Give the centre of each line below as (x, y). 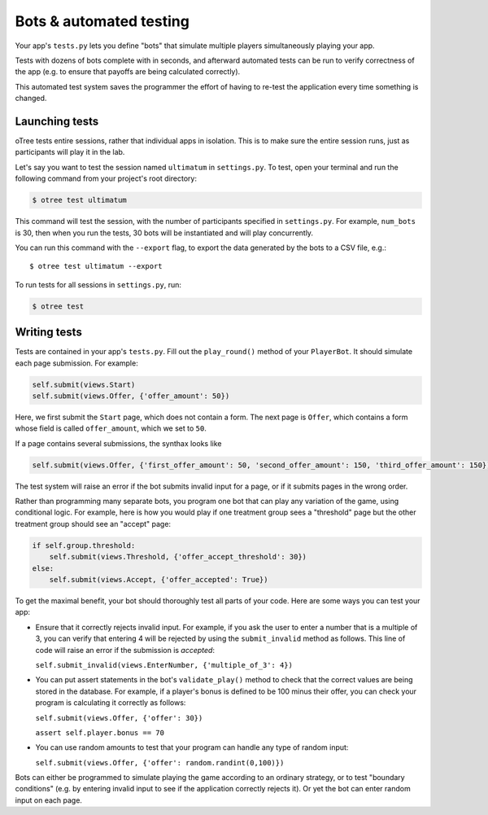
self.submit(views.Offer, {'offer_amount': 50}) (131, 396)
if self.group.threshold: (84, 545)
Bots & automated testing (102, 21)
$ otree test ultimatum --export (96, 266)
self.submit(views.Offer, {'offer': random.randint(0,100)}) (160, 762)
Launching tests (57, 121)
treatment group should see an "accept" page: (93, 524)
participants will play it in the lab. (70, 152)
